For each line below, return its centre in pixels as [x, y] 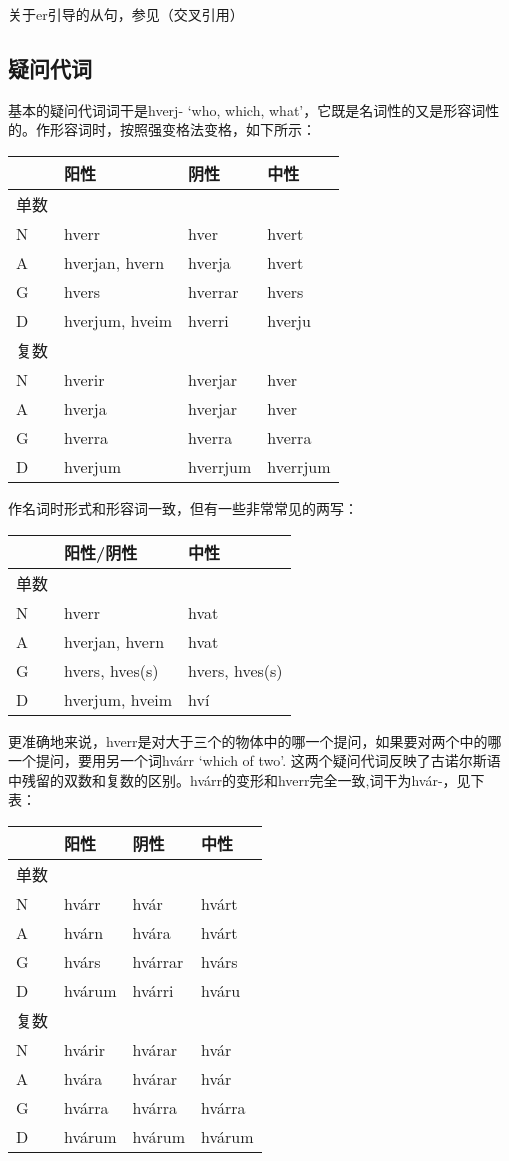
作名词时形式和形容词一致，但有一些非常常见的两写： [183, 507]
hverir [84, 379]
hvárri [153, 990]
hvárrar [158, 961]
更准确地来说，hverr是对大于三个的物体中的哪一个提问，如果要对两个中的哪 [255, 740]
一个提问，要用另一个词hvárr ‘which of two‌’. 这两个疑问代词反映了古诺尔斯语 [254, 760]
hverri [208, 320]
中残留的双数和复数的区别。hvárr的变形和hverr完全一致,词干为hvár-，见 [239, 779]
